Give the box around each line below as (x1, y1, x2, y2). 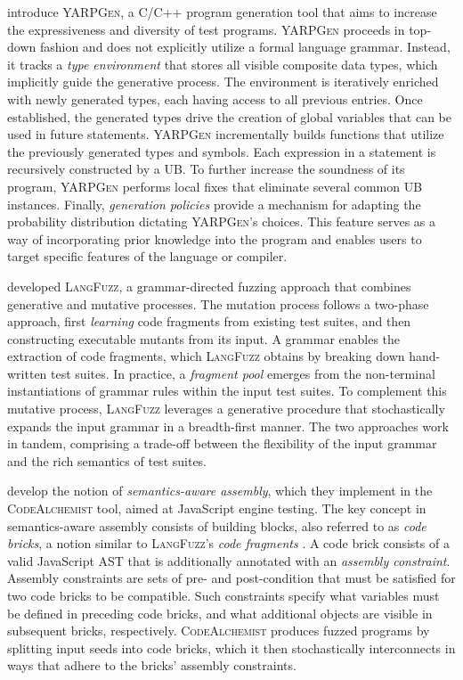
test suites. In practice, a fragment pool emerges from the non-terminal (51, 364, 435, 382)
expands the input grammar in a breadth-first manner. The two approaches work (7, 416, 449, 435)
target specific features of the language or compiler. (7, 247, 288, 266)
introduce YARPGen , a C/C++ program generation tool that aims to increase (7, 3, 437, 20)
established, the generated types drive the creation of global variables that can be (7, 107, 452, 126)
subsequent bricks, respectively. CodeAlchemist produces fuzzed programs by (7, 621, 430, 640)
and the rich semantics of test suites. (7, 451, 207, 470)
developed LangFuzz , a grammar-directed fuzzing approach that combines (7, 276, 411, 295)
